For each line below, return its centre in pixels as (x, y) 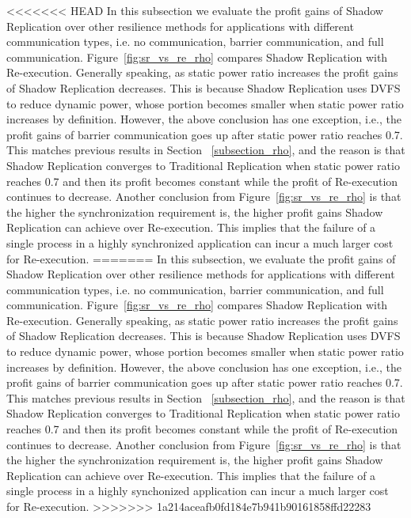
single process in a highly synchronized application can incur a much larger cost (200, 242)
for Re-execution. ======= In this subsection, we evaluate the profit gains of (201, 258)
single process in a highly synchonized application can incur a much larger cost (198, 491)
